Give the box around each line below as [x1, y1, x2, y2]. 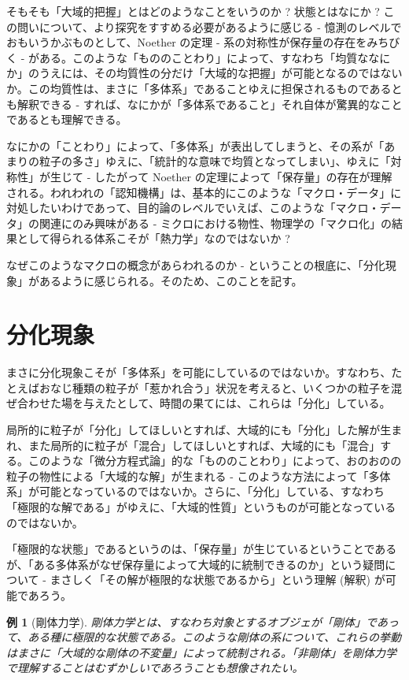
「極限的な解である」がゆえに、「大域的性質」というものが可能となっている [6, 498, 396, 515]
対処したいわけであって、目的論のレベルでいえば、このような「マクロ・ [6, 199, 380, 216]
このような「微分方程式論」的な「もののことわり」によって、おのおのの [28, 452, 402, 469]
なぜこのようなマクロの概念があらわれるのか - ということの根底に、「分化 [6, 256, 385, 273]
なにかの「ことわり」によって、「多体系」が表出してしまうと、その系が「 [6, 137, 385, 154]
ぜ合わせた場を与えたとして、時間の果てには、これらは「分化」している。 [6, 395, 391, 411]
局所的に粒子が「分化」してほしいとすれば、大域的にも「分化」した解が [6, 422, 381, 437]
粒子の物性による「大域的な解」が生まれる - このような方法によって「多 [6, 467, 380, 484]
